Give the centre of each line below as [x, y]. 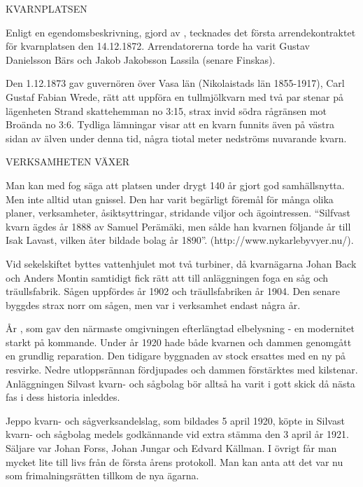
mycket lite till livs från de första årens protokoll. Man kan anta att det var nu [175, 461]
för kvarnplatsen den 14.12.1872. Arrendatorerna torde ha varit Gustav [158, 46]
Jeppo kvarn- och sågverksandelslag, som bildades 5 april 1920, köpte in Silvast [175, 420]
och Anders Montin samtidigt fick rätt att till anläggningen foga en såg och [167, 277]
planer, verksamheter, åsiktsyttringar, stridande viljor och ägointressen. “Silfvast [178, 213]
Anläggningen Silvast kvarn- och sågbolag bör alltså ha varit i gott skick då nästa [180, 383]
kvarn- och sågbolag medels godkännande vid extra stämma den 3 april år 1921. [177, 434]
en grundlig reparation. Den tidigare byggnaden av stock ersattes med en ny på [176, 356]
